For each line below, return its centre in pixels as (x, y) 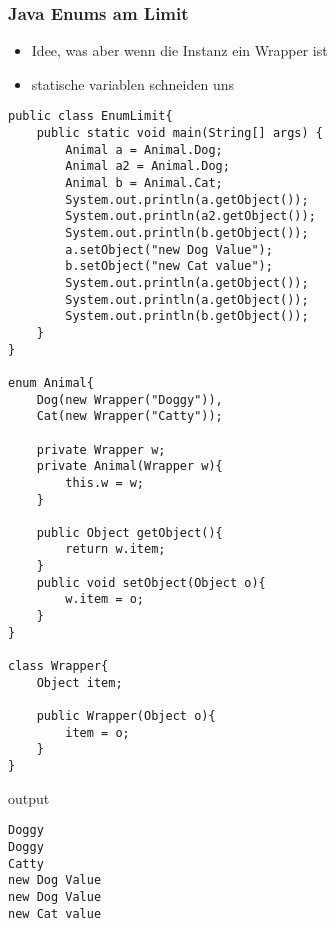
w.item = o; (105, 599)
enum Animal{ (51, 382)
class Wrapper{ (58, 666)
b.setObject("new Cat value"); (169, 266)
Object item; (79, 682)
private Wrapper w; (101, 449)
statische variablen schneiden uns (132, 83)
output (29, 797)
